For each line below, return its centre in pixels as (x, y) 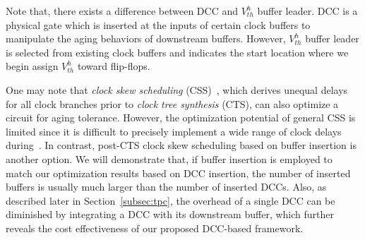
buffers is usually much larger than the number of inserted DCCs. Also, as (166, 187)
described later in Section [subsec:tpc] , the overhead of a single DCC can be (170, 200)
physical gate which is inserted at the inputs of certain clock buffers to (158, 24)
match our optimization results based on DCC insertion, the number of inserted (178, 173)
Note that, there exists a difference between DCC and (122, 11)
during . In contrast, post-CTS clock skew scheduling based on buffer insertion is (181, 145)
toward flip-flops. (114, 66)
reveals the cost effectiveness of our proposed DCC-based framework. (155, 228)
